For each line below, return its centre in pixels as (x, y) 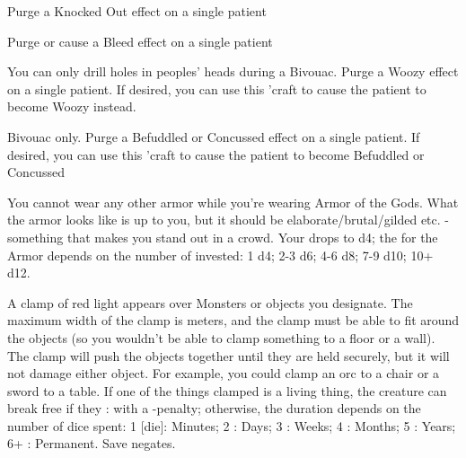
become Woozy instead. (72, 106)
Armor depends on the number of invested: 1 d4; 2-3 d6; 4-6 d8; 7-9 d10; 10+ (220, 255)
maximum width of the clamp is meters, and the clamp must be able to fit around (233, 320)
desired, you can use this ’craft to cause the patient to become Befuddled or (216, 154)
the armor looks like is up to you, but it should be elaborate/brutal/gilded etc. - (228, 220)
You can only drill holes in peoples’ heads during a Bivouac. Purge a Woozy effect (233, 71)
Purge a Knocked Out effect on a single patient (137, 11)
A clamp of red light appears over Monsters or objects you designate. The (210, 302)
